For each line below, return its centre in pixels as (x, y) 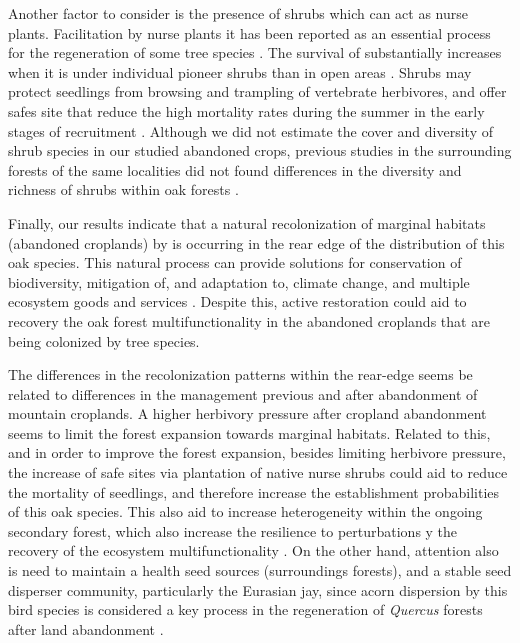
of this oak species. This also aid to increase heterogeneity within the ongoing (245, 511)
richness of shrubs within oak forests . (123, 189)
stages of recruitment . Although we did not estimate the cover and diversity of (250, 130)
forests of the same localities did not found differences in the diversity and (235, 169)
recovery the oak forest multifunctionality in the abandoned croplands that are (249, 320)
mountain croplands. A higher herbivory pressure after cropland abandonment (247, 413)
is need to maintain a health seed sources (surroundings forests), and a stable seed (260, 570)
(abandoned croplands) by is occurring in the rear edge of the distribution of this (256, 242)
